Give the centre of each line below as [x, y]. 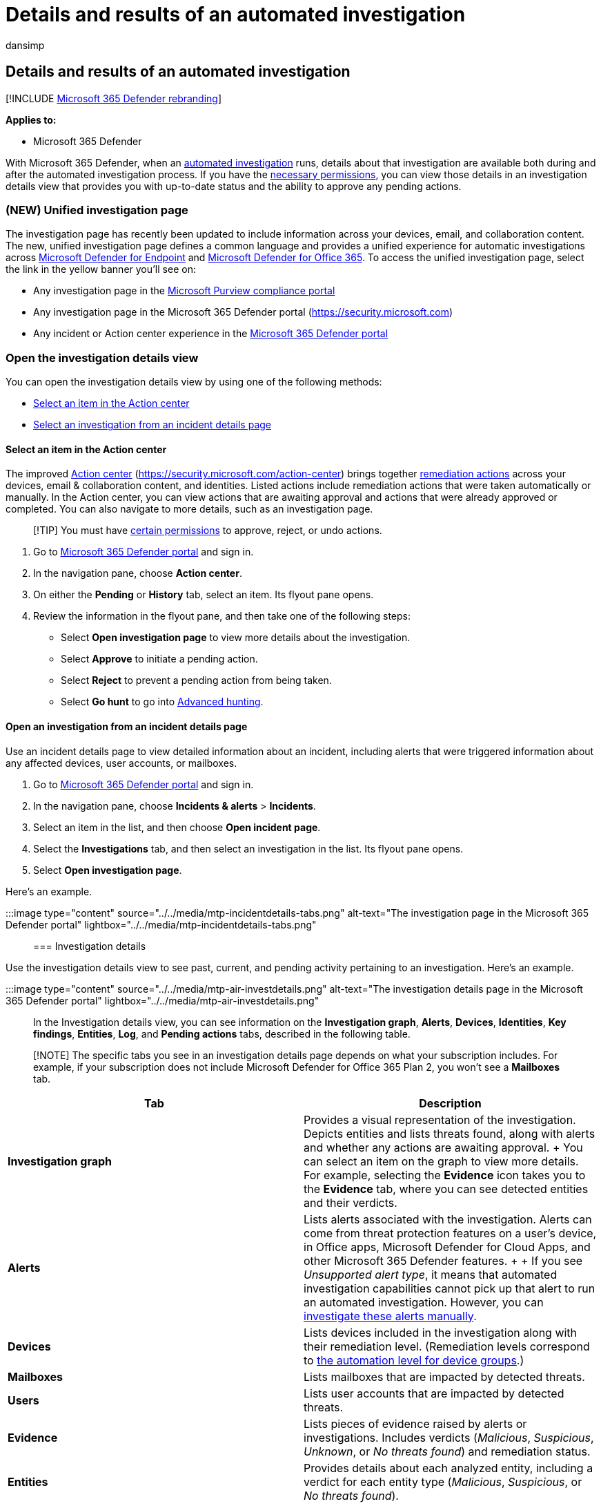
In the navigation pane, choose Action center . [138, 573]
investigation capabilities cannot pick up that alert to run [450, 1288]
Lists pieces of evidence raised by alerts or [415, 1423]
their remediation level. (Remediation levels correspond [447, 1346]
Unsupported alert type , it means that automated [431, 1274]
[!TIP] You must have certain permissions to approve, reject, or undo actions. [208, 531]
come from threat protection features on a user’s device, [450, 1233]
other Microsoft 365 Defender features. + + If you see [443, 1260]
